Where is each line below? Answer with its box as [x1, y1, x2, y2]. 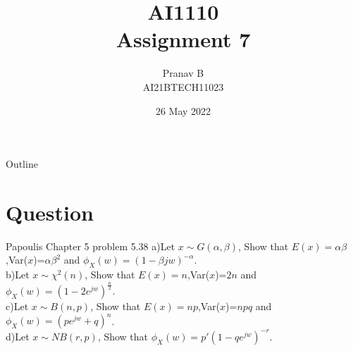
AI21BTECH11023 [142, 79, 224, 94]
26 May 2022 [155, 103, 211, 118]
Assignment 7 [116, 25, 251, 54]
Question [6, 197, 94, 226]
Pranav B [162, 66, 204, 80]
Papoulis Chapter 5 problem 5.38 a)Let [6, 238, 175, 253]
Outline [6, 156, 38, 171]
